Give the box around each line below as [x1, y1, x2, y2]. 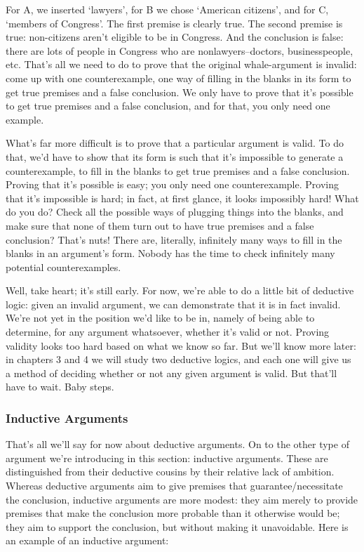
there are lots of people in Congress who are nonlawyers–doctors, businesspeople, [6, 43, 353, 58]
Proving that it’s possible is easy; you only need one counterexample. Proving [6, 177, 339, 192]
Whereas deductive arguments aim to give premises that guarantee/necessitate [6, 478, 343, 493]
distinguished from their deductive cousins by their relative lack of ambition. [6, 464, 335, 479]
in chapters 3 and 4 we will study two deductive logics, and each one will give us [6, 352, 351, 367]
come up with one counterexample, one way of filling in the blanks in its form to [6, 70, 351, 85]
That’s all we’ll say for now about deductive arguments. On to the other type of [6, 437, 349, 452]
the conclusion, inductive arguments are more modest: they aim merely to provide [6, 492, 358, 506]
